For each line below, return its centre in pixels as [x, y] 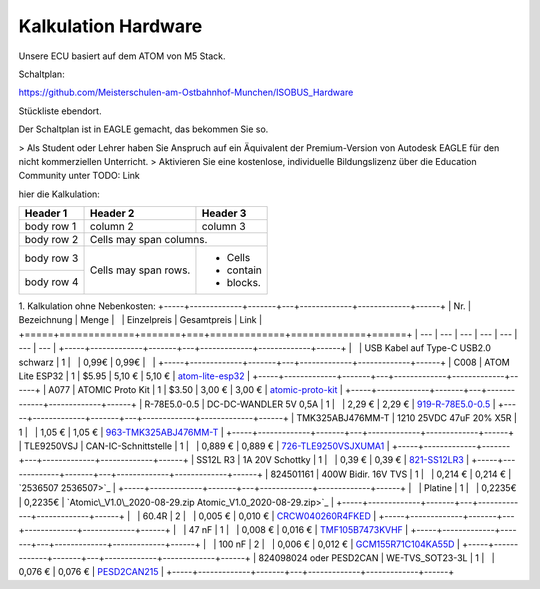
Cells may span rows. [140, 270]
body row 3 [51, 258]
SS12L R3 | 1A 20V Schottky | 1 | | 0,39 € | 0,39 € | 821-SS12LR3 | [333, 460]
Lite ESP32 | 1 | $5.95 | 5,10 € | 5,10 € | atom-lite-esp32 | [134, 376]
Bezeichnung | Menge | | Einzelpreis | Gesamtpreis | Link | [140, 320]
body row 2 [51, 240]
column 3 [223, 227]
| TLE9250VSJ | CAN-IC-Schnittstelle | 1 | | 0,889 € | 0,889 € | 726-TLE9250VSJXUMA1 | [204, 446]
